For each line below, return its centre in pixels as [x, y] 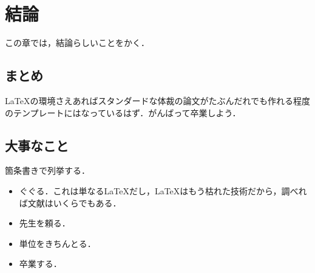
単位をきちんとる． [57, 243]
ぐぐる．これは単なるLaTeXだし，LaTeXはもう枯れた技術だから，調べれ [163, 190]
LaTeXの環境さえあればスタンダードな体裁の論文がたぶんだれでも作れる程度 [157, 100]
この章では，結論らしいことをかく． [77, 43]
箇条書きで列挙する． [47, 170]
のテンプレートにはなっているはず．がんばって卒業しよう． [123, 112]
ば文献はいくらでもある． [70, 202]
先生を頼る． [45, 223]
